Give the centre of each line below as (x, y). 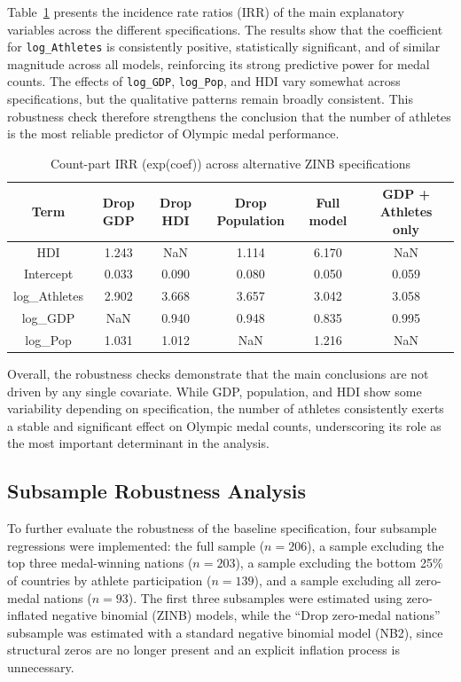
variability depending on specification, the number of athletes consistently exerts (226, 408)
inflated (27, 615)
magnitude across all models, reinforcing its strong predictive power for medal (219, 63)
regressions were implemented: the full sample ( (136, 545)
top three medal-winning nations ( (100, 563)
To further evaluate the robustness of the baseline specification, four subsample (222, 528)
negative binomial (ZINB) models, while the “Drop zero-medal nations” (246, 615)
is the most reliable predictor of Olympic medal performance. (173, 133)
